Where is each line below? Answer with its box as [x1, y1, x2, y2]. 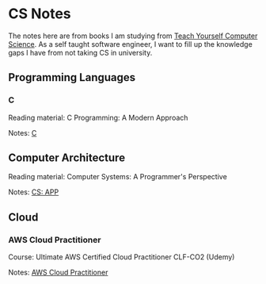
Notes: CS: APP [8, 187, 59, 197]
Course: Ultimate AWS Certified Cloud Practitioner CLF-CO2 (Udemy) [8, 252, 235, 262]
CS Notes [8, 5, 71, 23]
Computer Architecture [8, 152, 125, 165]
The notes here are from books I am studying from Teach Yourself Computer [8, 31, 258, 40]
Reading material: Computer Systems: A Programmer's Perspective [8, 172, 227, 182]
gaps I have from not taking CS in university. [8, 48, 153, 57]
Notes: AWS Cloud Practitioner [8, 267, 108, 278]
